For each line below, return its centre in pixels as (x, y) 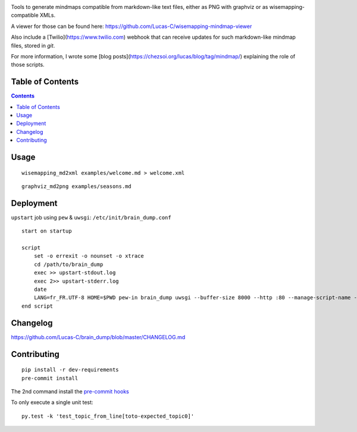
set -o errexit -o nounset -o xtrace (89, 256)
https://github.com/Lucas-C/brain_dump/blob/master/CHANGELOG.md (98, 337)
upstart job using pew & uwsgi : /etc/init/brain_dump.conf (91, 217)
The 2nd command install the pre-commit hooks (70, 391)
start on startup (47, 231)
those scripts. (28, 65)
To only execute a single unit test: (52, 402)
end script (37, 306)
